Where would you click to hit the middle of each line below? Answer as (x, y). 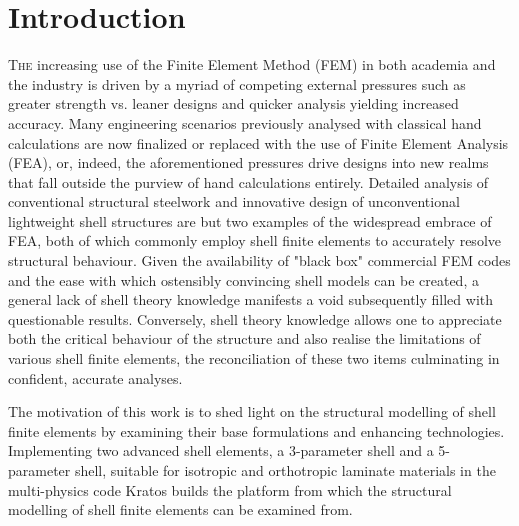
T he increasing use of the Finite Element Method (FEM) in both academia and (252, 64)
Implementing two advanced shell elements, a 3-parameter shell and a (221, 450)
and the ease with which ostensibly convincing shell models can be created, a (243, 279)
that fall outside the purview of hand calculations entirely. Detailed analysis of (248, 181)
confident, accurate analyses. (95, 377)
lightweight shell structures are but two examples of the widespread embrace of (250, 220)
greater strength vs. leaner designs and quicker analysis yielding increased (233, 103)
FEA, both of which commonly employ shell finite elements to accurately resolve (254, 240)
